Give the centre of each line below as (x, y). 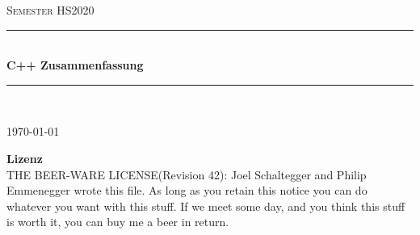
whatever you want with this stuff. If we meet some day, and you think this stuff (206, 206)
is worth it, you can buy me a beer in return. (118, 222)
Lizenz (25, 158)
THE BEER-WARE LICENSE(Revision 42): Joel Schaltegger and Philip (187, 174)
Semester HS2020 (50, 10)
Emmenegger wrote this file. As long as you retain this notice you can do (187, 190)
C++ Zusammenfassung (75, 65)
